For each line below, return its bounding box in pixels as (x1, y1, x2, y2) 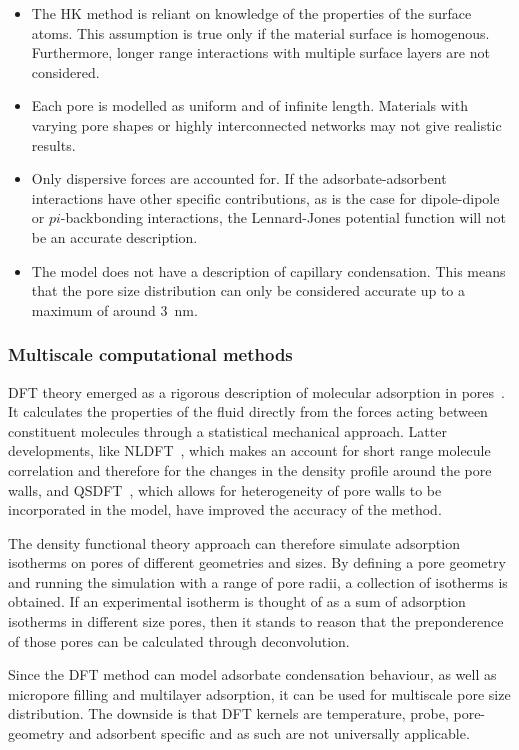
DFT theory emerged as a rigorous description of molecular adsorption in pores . (8, 381, 505, 402)
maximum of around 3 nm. (31, 299, 198, 320)
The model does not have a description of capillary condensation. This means (31, 260, 506, 281)
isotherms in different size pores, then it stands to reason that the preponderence (8, 611, 504, 632)
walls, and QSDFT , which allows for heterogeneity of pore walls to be (8, 479, 442, 500)
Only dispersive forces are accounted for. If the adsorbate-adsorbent (31, 168, 447, 189)
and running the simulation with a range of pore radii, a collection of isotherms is (8, 571, 508, 592)
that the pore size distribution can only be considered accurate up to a (31, 280, 466, 301)
